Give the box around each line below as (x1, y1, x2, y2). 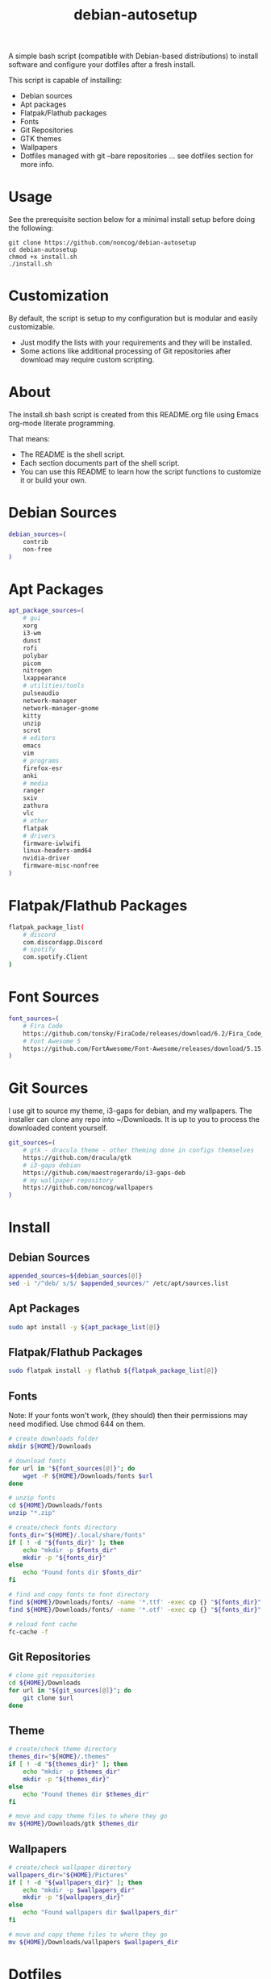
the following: (8, 224, 54, 233)
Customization (8, 287, 109, 305)
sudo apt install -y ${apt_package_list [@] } (8, 1323, 161, 1331)
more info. (19, 160, 55, 169)
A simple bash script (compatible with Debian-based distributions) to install (8, 51, 259, 61)
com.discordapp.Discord (23, 938, 103, 946)
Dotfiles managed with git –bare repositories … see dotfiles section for (19, 151, 254, 161)
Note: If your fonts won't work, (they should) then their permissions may (8, 1411, 248, 1420)
